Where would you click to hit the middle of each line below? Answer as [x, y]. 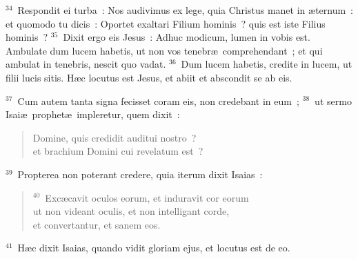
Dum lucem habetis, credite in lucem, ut [267, 64]
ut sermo [333, 100]
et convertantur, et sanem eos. [97, 224]
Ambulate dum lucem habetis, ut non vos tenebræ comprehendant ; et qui [164, 50]
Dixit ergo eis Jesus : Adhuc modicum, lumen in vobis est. [187, 37]
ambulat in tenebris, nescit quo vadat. [86, 64]
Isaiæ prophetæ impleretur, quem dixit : [93, 114]
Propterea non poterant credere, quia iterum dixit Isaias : [140, 174]
